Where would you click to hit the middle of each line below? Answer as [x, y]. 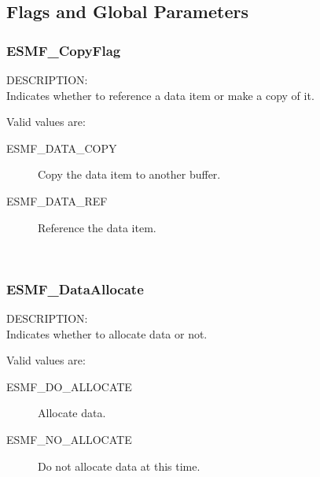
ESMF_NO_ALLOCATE [69, 439]
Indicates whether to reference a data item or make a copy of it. [160, 95]
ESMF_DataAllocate [75, 288]
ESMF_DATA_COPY [62, 148]
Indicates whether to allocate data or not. [107, 333]
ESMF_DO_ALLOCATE [69, 386]
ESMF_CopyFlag [64, 50]
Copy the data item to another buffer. [129, 174]
